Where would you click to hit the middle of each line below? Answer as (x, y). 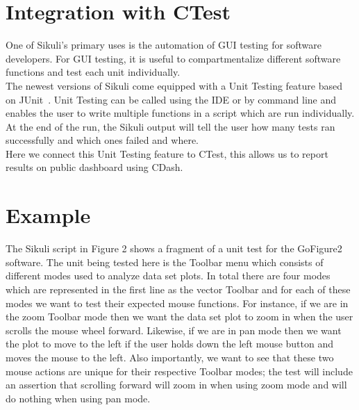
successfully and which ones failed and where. (102, 140)
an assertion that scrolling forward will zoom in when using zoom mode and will (176, 385)
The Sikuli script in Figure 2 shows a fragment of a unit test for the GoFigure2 (174, 248)
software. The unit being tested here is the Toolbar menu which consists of (165, 262)
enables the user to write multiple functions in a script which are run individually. (180, 113)
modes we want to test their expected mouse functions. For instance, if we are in (177, 303)
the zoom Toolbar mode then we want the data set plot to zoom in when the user (179, 317)
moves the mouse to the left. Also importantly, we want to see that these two (170, 357)
